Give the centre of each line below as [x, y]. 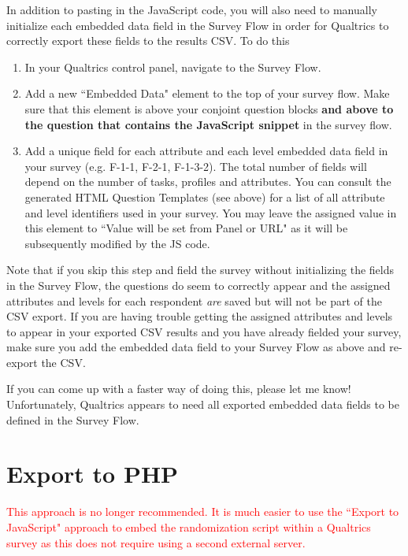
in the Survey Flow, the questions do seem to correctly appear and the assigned [198, 285]
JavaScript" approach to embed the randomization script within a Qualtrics [189, 526]
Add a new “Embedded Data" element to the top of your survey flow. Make [207, 93]
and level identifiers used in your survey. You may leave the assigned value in [211, 212]
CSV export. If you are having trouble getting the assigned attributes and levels [200, 316]
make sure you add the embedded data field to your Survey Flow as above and [196, 347]
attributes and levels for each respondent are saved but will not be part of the [194, 300]
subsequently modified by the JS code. [117, 243]
